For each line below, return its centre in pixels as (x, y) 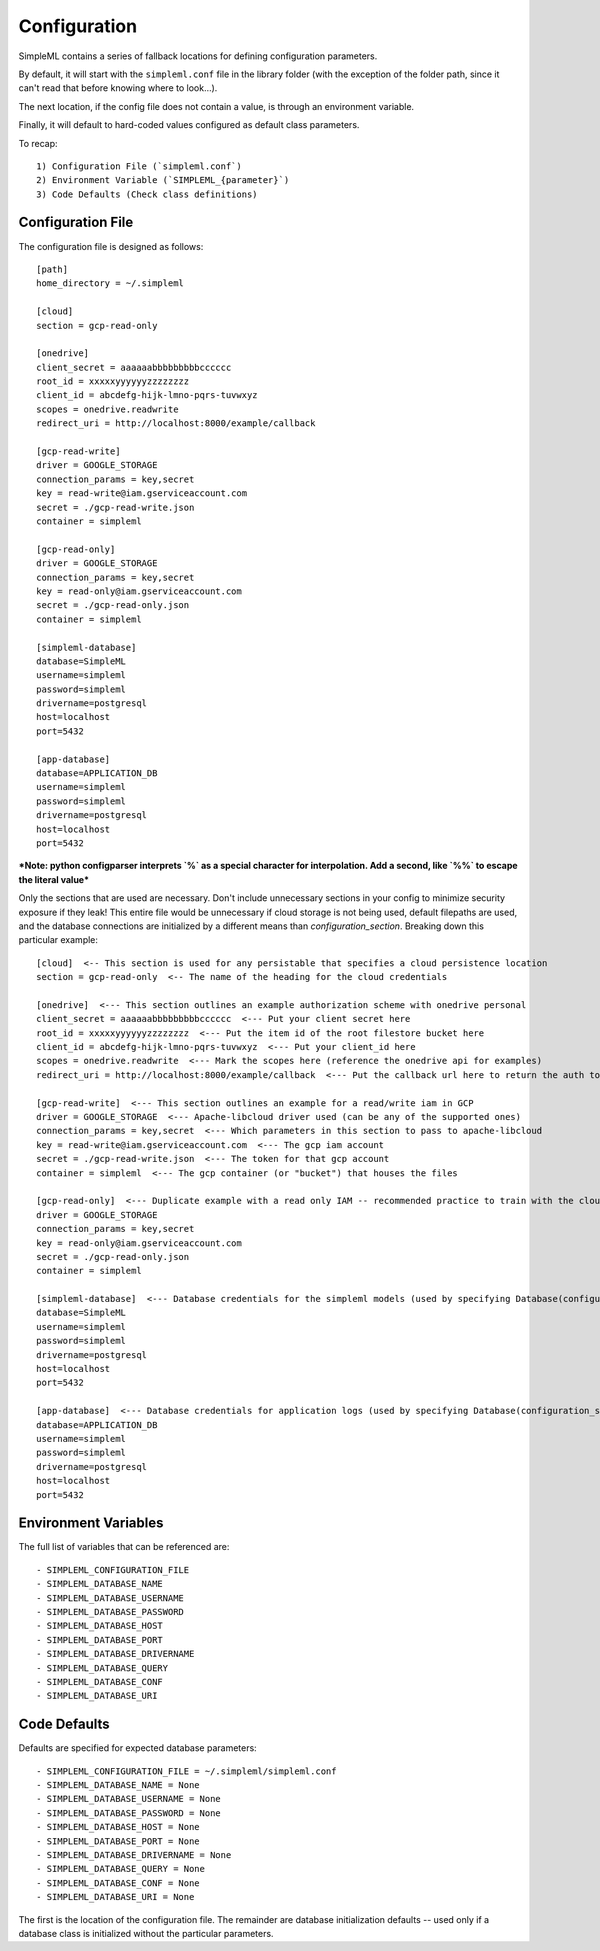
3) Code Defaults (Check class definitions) (147, 194)
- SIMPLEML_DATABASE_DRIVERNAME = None (134, 1855)
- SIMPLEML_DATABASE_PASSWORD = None (129, 1813)
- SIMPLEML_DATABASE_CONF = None (118, 1883)
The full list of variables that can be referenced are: (124, 1547)
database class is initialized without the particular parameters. (146, 1933)
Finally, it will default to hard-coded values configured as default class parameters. (189, 125)
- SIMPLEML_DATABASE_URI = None (115, 1897)
